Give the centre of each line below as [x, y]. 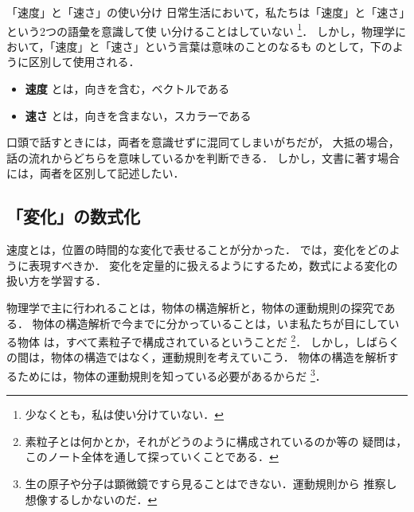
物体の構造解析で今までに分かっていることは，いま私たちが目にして [210, 323]
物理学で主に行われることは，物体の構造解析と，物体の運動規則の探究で [195, 307]
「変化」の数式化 [73, 216]
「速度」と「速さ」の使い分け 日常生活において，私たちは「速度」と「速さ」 [206, 12]
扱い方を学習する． [57, 281]
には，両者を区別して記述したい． [96, 173]
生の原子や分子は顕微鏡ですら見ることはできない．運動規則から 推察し [211, 484]
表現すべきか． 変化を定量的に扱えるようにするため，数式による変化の [213, 265]
